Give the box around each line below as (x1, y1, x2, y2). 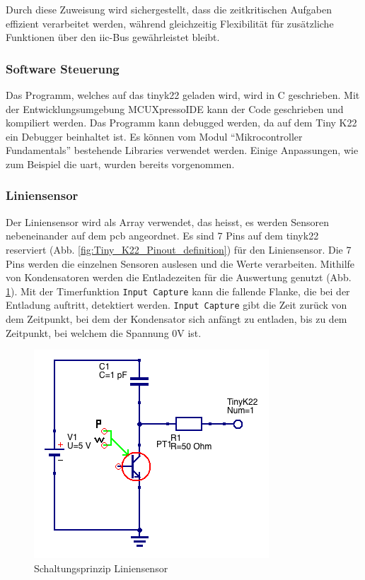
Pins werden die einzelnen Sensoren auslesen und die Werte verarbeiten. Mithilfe (6, 256, 355, 271)
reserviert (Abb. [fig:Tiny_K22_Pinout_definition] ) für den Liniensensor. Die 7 (6, 242, 352, 256)
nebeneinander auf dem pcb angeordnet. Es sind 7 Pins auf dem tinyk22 (6, 228, 319, 243)
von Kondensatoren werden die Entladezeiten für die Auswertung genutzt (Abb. (6, 270, 352, 285)
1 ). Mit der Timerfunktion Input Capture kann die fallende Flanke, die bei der (6, 283, 350, 298)
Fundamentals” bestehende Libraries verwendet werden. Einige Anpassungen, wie (6, 143, 359, 158)
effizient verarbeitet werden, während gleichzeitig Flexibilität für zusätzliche (6, 16, 334, 30)
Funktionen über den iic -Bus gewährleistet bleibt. (6, 30, 220, 45)
